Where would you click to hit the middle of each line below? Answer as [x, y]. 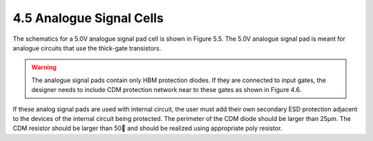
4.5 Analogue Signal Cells [88, 18]
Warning [44, 67]
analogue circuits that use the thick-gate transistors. [87, 48]
